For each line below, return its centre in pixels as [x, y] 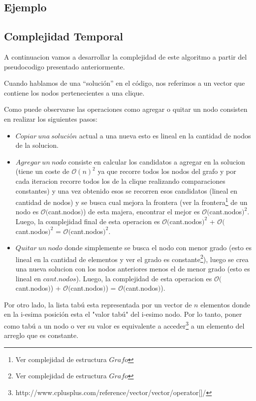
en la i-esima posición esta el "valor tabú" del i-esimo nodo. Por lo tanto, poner [123, 314]
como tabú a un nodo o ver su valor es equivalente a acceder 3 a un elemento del [124, 325]
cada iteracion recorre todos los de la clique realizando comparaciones [120, 181]
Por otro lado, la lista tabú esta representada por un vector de [98, 304]
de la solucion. [37, 145]
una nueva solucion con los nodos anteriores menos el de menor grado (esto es [133, 268]
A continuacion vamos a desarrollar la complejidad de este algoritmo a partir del [126, 56]
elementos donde [225, 304]
